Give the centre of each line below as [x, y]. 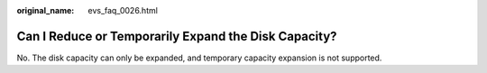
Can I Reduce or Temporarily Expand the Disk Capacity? [177, 36]
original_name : [46, 10]
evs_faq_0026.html [123, 10]
